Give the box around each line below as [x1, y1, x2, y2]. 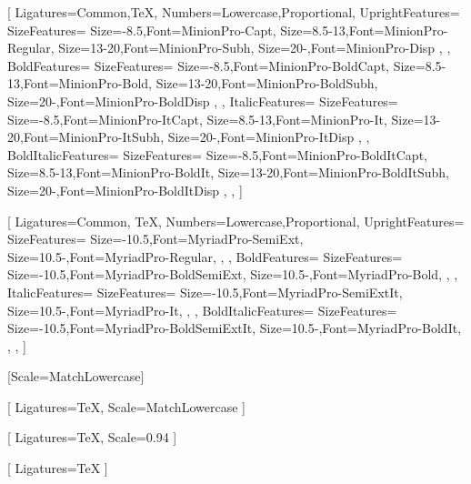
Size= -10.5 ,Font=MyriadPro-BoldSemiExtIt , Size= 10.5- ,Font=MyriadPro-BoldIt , [7, 318, 462, 338]
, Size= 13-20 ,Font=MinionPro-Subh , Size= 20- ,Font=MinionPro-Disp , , [50, 38, 451, 57]
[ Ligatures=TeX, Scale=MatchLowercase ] [7, 397, 246, 416]
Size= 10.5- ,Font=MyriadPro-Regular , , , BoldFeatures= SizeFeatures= [7, 247, 403, 266]
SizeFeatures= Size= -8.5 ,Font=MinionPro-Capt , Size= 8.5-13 [7, 20, 346, 39]
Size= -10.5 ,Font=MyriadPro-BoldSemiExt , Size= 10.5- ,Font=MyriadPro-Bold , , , [7, 265, 458, 284]
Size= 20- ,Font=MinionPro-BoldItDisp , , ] [7, 180, 243, 199]
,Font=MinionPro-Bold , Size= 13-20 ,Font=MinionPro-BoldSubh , [20, 74, 378, 93]
